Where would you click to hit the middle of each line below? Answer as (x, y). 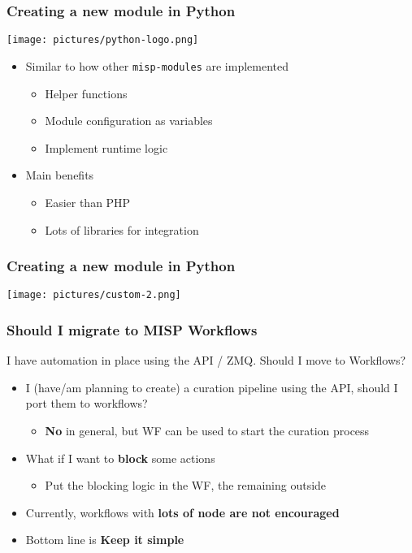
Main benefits (60, 175)
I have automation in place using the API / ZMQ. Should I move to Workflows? (206, 360)
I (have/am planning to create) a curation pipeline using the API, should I (212, 387)
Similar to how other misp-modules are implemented (157, 65)
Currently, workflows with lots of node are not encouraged (182, 512)
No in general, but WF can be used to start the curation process (207, 430)
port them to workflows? (87, 403)
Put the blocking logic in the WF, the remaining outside (186, 485)
